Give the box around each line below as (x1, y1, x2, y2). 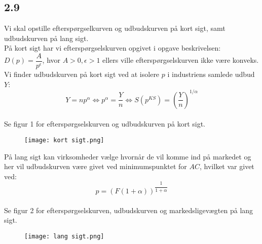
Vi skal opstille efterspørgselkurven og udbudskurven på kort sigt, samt (4, 23, 226, 33)
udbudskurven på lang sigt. (4, 32, 89, 43)
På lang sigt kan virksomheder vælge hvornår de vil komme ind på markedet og (4, 151, 251, 161)
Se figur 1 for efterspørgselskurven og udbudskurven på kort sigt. (4, 118, 205, 129)
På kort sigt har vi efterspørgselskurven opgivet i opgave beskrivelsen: (4, 43, 221, 53)
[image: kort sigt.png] (24, 136, 104, 144)
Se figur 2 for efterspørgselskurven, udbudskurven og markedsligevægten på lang (4, 205, 253, 215)
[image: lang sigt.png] (24, 232, 104, 240)
